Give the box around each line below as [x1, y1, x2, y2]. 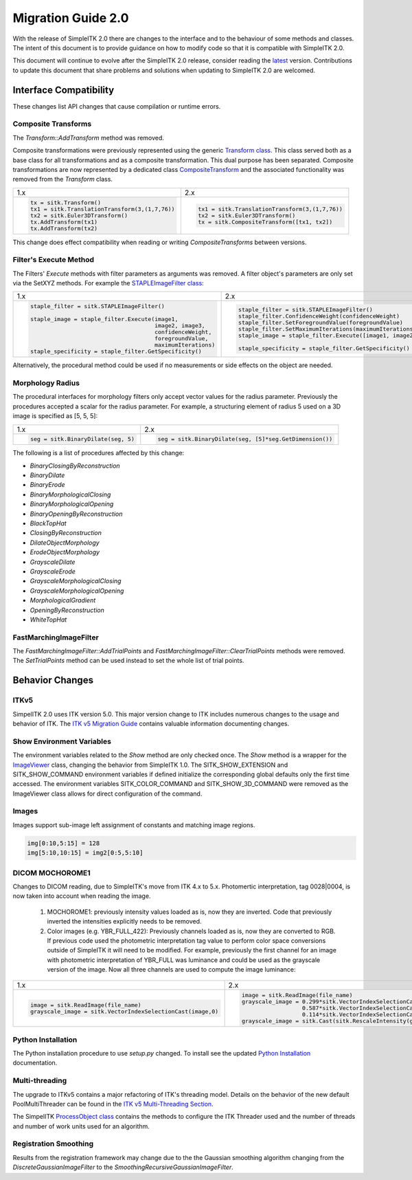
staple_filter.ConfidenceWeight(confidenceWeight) [238, 312, 400, 320]
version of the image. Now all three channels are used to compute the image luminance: [47, 965, 296, 974]
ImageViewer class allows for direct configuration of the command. [12, 789, 203, 798]
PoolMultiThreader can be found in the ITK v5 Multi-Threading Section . [12, 1100, 214, 1108]
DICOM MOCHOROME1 [12, 868, 91, 877]
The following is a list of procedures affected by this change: [12, 449, 185, 457]
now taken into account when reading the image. [12, 892, 151, 900]
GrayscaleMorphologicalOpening [30, 587, 124, 595]
